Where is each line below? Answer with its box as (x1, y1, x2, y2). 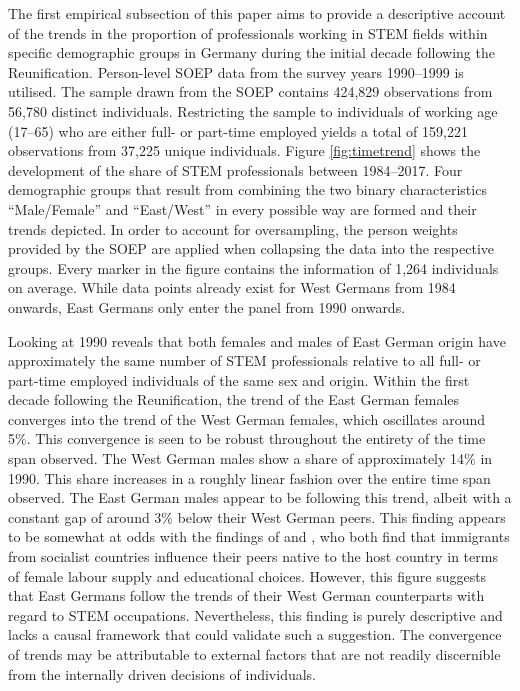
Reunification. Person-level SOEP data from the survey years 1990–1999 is (8, 61, 464, 82)
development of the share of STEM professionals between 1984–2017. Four (8, 159, 463, 180)
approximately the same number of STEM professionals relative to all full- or (8, 350, 481, 371)
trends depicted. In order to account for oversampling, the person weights (8, 218, 458, 239)
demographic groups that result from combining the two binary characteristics (8, 179, 487, 200)
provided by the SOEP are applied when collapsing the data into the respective (8, 238, 495, 259)
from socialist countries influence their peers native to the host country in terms (8, 546, 498, 567)
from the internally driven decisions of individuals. (8, 663, 317, 684)
